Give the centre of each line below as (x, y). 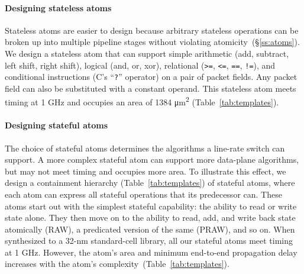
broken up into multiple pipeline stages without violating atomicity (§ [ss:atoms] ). (152, 42)
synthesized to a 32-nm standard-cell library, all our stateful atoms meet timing (149, 241)
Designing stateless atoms (58, 7)
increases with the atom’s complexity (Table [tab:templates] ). (117, 264)
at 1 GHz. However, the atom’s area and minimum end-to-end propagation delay (151, 252)
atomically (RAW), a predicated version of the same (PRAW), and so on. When (150, 229)
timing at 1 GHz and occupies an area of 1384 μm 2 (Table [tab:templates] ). (142, 101)
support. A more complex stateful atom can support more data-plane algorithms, (152, 159)
